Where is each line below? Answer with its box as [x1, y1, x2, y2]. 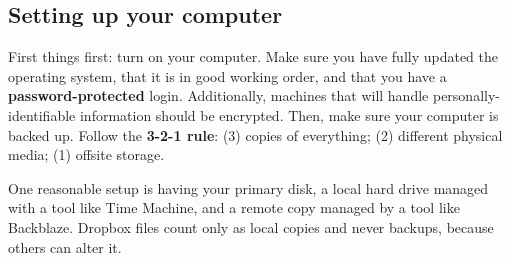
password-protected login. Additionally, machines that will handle [8, 85, 429, 106]
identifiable [8, 104, 76, 125]
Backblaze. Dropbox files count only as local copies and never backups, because [8, 216, 494, 237]
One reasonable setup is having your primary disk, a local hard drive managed [8, 177, 489, 198]
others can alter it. [8, 236, 122, 257]
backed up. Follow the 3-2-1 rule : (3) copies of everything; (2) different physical [8, 124, 503, 145]
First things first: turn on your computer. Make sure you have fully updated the [8, 46, 499, 67]
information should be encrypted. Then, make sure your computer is [79, 104, 499, 125]
